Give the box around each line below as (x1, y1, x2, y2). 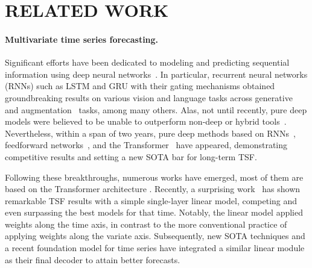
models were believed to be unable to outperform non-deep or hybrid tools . (5, 115, 287, 128)
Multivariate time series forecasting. (5, 33, 159, 45)
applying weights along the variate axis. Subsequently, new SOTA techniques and (5, 229, 305, 242)
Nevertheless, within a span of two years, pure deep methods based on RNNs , (5, 126, 296, 139)
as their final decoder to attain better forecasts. (5, 253, 180, 266)
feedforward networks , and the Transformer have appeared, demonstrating (5, 139, 288, 151)
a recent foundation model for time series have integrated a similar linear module (5, 242, 305, 254)
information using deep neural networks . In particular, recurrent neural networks (5, 67, 308, 80)
